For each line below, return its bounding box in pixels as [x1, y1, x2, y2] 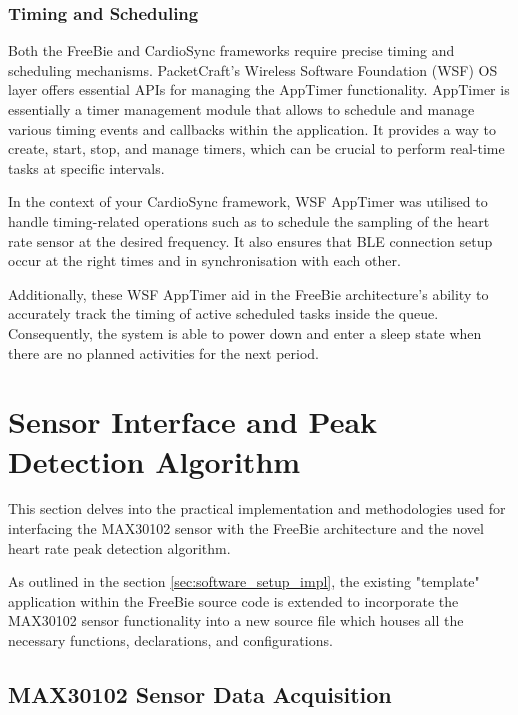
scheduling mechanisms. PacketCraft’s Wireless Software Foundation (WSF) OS [8, 59, 498, 80]
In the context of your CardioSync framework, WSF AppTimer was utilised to [8, 191, 488, 212]
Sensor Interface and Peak [8, 401, 378, 442]
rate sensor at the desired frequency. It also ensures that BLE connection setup [8, 230, 493, 251]
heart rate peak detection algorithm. [8, 537, 231, 558]
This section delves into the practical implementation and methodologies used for [8, 498, 506, 519]
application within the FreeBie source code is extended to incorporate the [8, 590, 459, 611]
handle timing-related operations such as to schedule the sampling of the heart [8, 210, 490, 231]
